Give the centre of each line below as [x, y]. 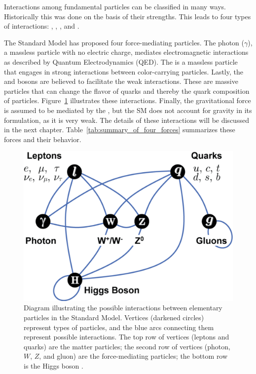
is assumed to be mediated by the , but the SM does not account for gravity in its [128, 110]
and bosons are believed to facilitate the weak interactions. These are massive [121, 81]
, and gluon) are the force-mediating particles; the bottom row [133, 356]
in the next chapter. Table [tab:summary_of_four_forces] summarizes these [120, 130]
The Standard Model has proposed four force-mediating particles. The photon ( [124, 42]
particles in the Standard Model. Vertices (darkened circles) [114, 317]
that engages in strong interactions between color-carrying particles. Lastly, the [124, 71]
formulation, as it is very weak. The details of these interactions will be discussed [127, 120]
